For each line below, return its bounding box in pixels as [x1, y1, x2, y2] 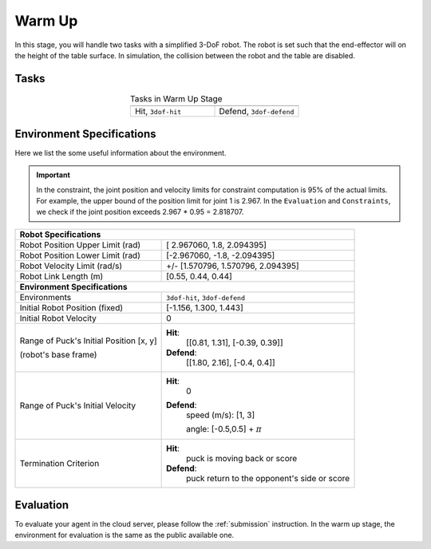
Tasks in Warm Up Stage [129, 93, 223, 105]
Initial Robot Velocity [19, 312, 97, 323]
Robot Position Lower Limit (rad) [19, 250, 141, 261]
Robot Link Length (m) [19, 271, 104, 282]
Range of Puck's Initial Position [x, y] [19, 335, 157, 346]
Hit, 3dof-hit [134, 106, 182, 117]
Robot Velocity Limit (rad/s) [19, 260, 123, 271]
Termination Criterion [19, 458, 100, 469]
